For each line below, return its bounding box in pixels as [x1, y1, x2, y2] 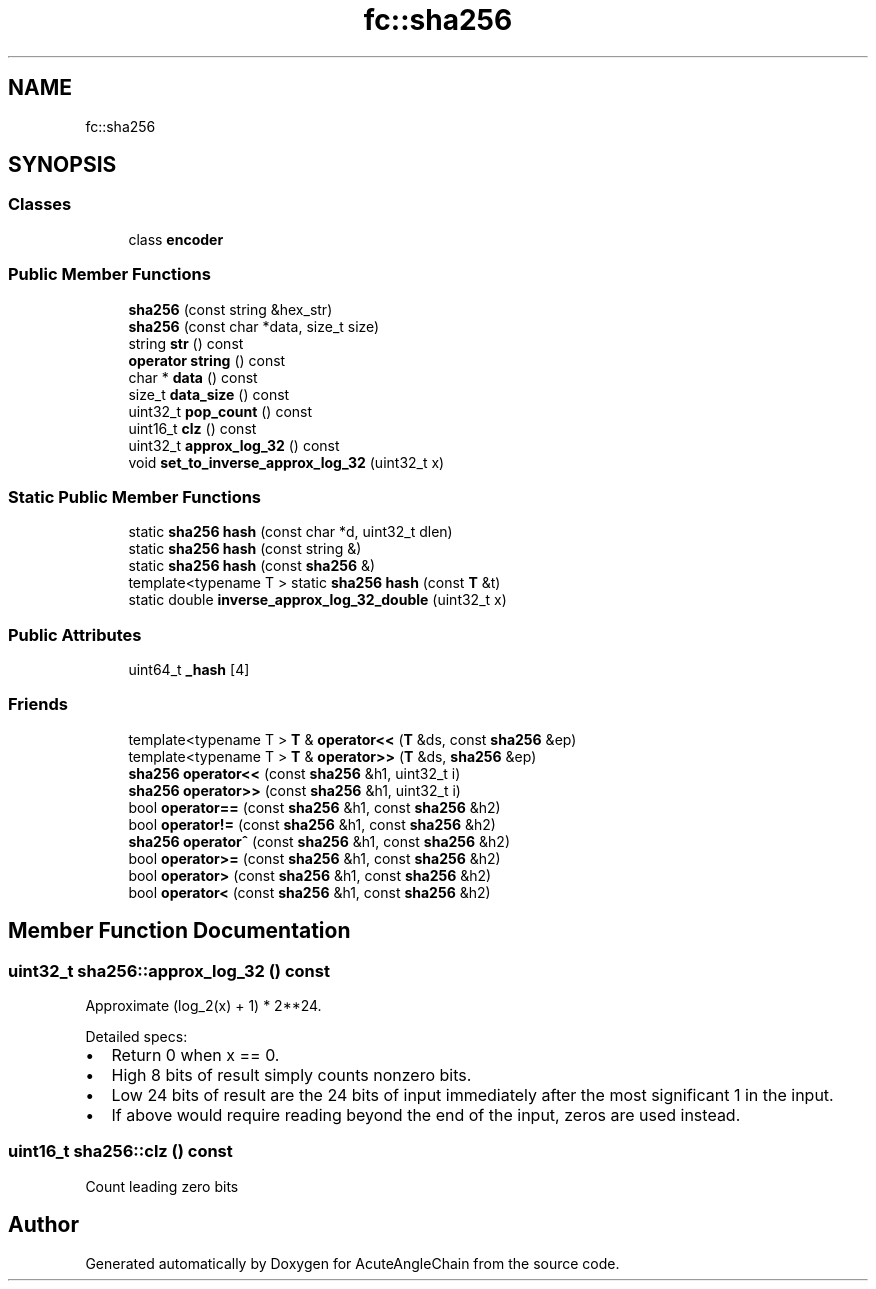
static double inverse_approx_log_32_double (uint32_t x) [128, 591, 507, 609]
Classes [8, 194, 72, 215]
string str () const [128, 334, 244, 352]
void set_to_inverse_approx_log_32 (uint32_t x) [128, 453, 445, 471]
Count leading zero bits [85, 1177, 239, 1195]
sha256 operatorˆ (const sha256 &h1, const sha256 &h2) [128, 832, 511, 850]
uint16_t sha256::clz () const [8, 1141, 233, 1162]
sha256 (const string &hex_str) [128, 300, 333, 318]
